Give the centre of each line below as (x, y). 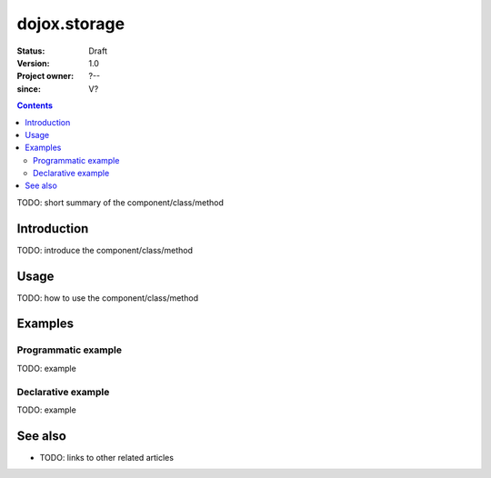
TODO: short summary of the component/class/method (120, 202)
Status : (31, 51)
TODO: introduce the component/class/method (105, 250)
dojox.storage (71, 24)
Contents (35, 105)
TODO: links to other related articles (107, 457)
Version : (33, 63)
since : (29, 89)
